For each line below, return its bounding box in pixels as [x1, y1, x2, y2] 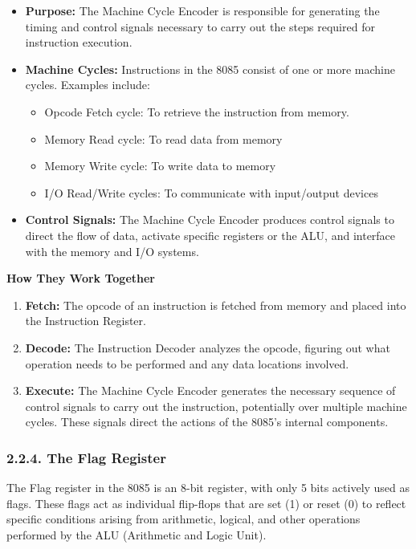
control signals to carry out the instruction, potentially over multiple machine [25, 397, 407, 414]
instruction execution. [25, 34, 133, 51]
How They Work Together [6, 270, 155, 287]
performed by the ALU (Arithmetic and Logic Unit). [6, 526, 267, 543]
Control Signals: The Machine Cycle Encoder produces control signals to [25, 211, 394, 228]
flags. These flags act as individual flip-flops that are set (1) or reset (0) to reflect [6, 494, 406, 511]
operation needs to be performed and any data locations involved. [25, 355, 349, 372]
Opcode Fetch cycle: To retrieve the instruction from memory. [44, 103, 349, 120]
